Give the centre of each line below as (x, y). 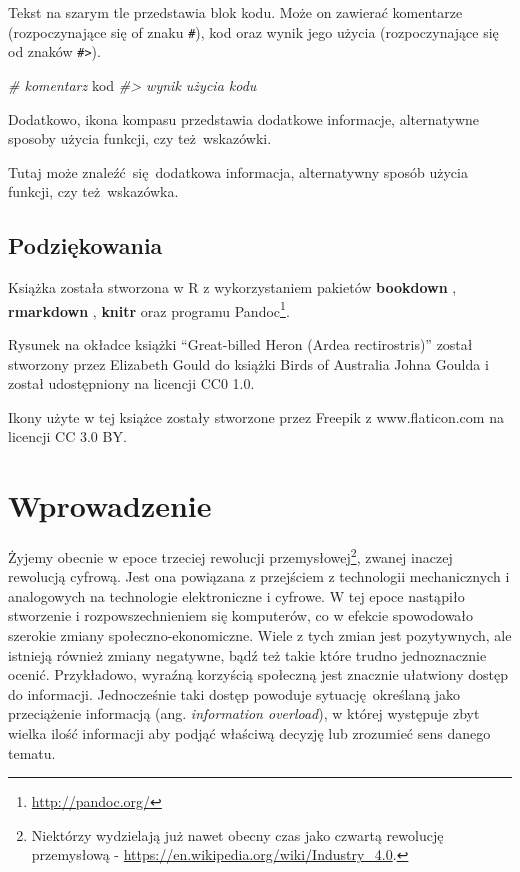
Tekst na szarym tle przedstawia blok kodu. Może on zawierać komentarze (235, 12)
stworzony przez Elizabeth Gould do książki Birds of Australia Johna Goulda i (248, 363)
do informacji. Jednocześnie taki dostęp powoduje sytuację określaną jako (234, 693)
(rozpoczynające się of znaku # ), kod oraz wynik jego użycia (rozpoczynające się (253, 31)
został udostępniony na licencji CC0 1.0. (131, 383)
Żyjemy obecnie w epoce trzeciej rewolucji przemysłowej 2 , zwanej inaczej (230, 555)
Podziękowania (85, 245)
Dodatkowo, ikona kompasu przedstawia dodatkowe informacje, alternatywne (244, 118)
